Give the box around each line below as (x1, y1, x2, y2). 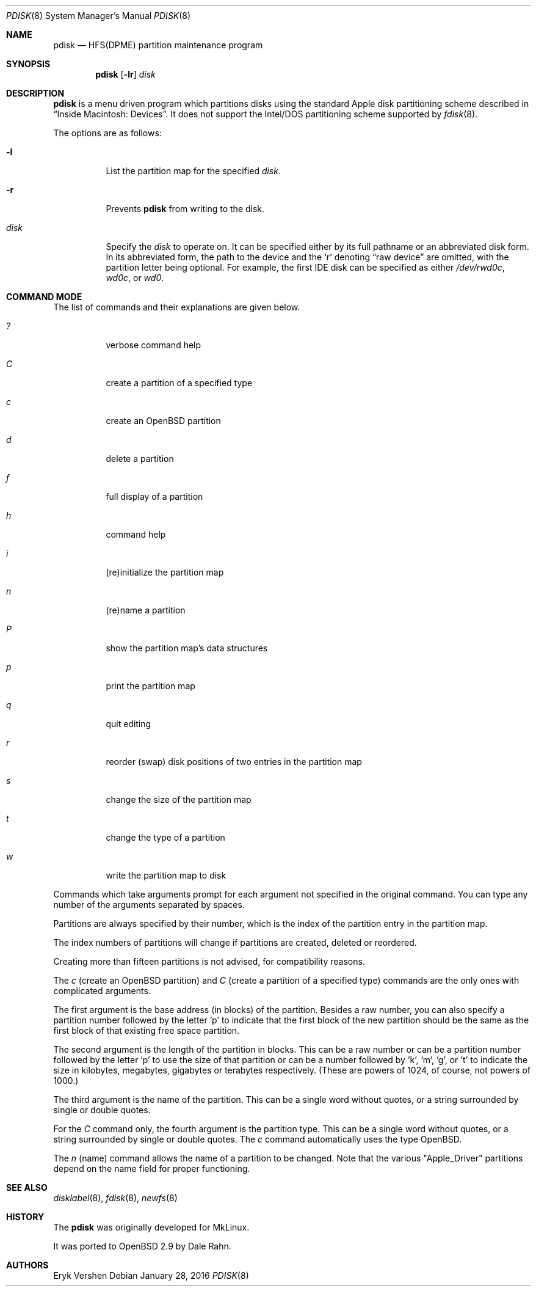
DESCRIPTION (6, 88, 65, 98)
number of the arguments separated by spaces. (53, 899, 245, 910)
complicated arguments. (53, 986, 151, 996)
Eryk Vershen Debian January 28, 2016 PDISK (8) (53, 1270, 249, 1281)
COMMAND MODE (6, 291, 82, 302)
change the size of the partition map (106, 794, 252, 805)
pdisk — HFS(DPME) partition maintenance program (53, 40, 263, 50)
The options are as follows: (53, 128, 162, 138)
